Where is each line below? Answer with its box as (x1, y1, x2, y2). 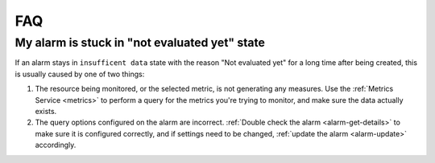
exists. (35, 106, 57, 116)
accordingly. (35, 141, 77, 150)
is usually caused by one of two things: (14, 69, 145, 79)
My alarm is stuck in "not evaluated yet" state (14, 35, 266, 50)
